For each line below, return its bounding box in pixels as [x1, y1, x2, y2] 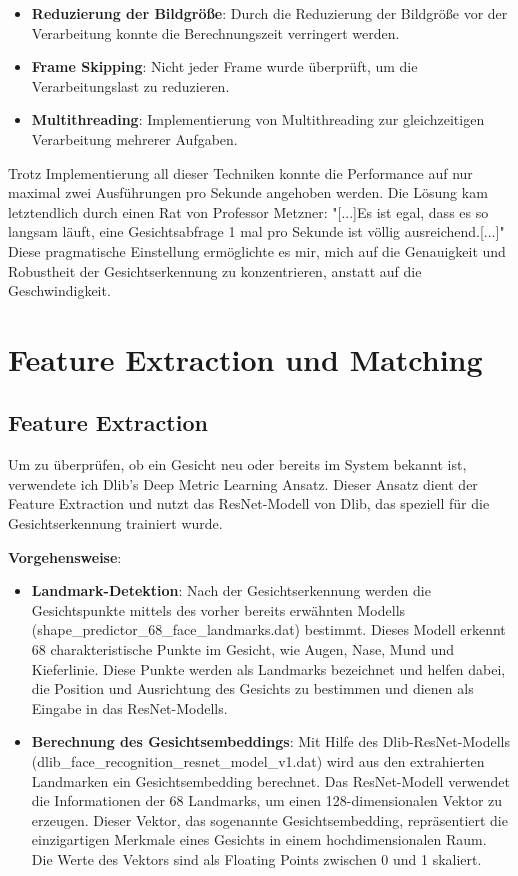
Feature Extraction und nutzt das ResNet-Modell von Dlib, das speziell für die [8, 493, 490, 514]
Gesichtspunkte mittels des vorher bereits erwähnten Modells [31, 599, 406, 620]
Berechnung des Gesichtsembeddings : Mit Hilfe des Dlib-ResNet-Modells [31, 731, 510, 752]
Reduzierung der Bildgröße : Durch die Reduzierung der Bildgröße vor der [31, 3, 508, 23]
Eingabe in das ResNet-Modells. [31, 697, 228, 718]
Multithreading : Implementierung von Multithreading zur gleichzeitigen [31, 109, 485, 130]
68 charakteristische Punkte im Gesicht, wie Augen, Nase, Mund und [31, 639, 455, 660]
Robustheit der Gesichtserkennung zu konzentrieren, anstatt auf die [8, 260, 422, 281]
